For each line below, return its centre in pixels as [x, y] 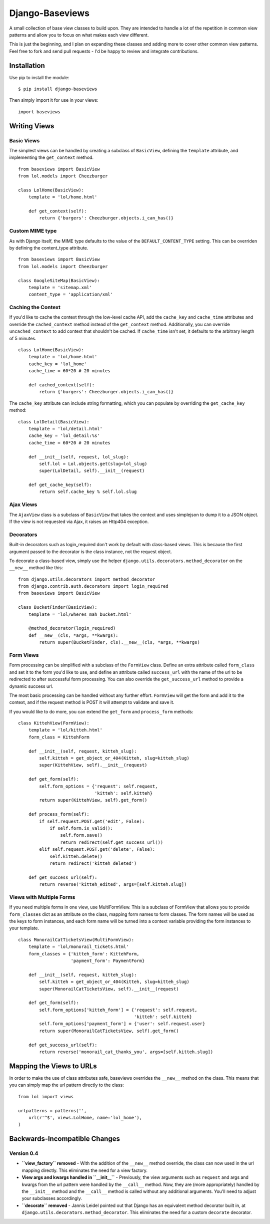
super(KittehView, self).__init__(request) [93, 765]
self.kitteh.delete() [76, 856]
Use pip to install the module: [39, 77]
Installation [27, 65]
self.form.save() [81, 835]
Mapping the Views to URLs [53, 1066]
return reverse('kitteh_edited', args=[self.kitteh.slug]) [113, 885]
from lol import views [46, 1096]
